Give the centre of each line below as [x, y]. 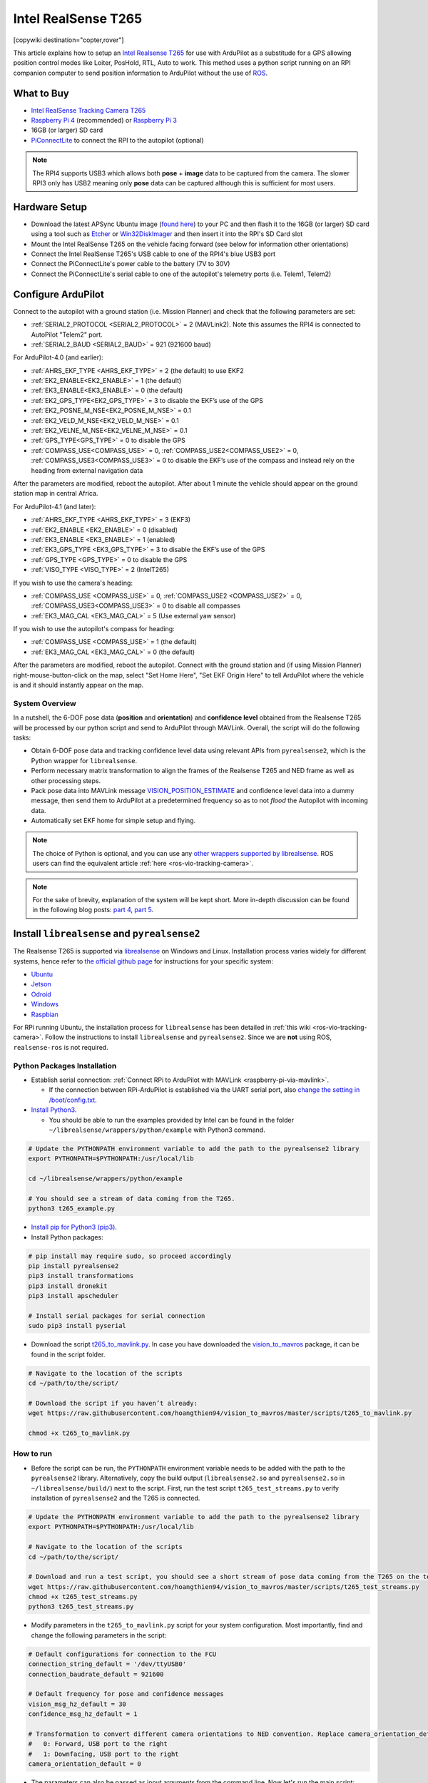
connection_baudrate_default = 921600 [96, 1674]
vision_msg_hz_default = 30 [77, 1704]
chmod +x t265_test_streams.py [83, 1597]
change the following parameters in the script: [99, 1635]
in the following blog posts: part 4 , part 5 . [93, 910]
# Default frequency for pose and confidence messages [126, 1694]
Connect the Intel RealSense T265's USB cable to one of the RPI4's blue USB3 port [153, 254]
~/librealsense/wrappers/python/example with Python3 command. [157, 1130]
